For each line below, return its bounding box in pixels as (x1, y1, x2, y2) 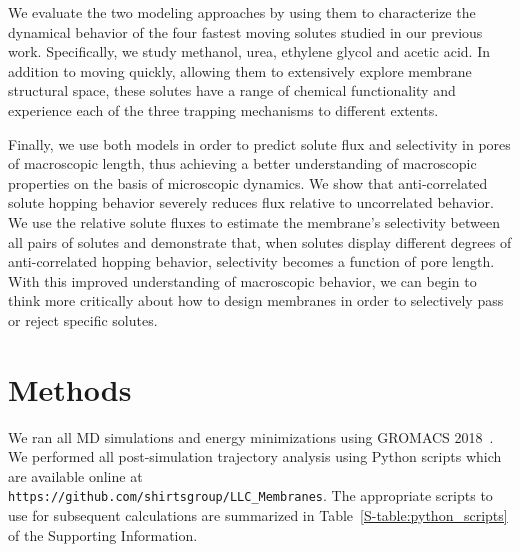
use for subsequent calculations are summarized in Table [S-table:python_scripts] (8, 505, 508, 526)
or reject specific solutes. (8, 309, 158, 330)
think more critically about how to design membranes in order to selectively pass (8, 290, 504, 311)
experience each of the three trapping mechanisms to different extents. (8, 99, 439, 120)
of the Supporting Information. (8, 524, 198, 545)
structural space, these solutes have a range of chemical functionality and (8, 80, 456, 101)
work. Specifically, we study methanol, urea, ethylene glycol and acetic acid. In (8, 41, 490, 62)
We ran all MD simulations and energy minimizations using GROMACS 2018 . (8, 426, 494, 447)
